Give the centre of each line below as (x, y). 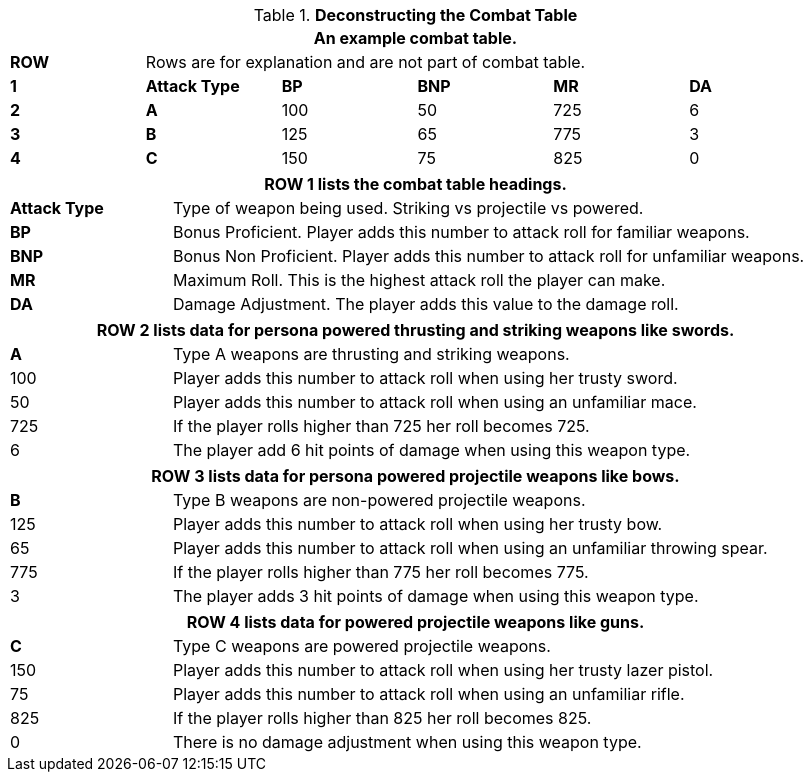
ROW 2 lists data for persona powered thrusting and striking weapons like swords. (415, 330)
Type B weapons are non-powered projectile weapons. (379, 500)
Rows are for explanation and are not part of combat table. (365, 62)
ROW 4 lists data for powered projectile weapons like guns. (415, 622)
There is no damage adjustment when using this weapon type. (407, 742)
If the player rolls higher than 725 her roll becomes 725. (381, 426)
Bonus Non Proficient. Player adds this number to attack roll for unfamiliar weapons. (489, 256)
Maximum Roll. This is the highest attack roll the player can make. (419, 280)
